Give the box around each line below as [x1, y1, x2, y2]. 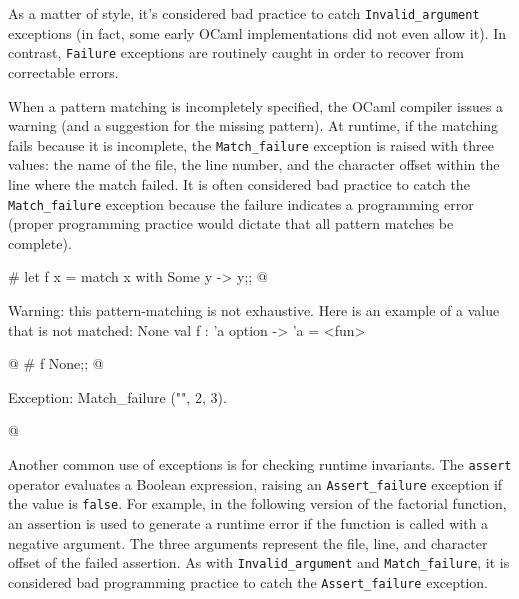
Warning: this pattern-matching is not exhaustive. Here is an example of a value [8, 299, 500, 320]
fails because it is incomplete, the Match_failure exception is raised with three [8, 134, 494, 155]
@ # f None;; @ [8, 353, 104, 374]
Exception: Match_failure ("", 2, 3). [8, 386, 227, 407]
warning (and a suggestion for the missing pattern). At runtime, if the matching [8, 115, 499, 136]
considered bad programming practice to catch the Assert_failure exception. [8, 571, 489, 592]
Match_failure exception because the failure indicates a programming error [8, 193, 474, 214]
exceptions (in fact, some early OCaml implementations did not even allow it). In [8, 22, 507, 43]
